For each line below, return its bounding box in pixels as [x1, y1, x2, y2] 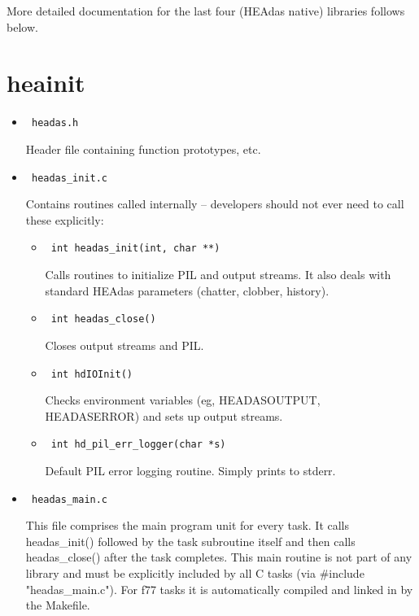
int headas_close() [50, 313, 156, 325]
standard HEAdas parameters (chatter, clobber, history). [45, 282, 330, 299]
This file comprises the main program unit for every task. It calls [25, 517, 350, 534]
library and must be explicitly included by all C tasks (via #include [25, 565, 364, 582]
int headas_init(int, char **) [50, 242, 220, 255]
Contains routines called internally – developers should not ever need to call [25, 195, 404, 212]
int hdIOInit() [50, 368, 133, 380]
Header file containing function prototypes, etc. [25, 140, 261, 157]
